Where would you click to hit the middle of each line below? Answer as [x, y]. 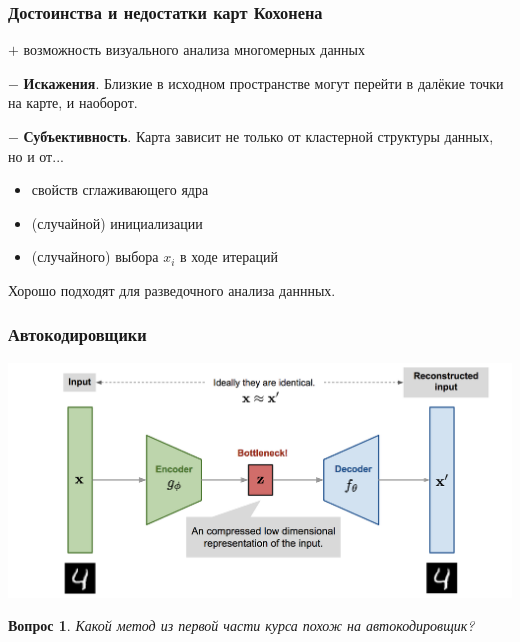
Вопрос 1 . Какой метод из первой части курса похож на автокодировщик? [241, 625]
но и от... [36, 155]
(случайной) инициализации [117, 222]
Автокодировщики [77, 334]
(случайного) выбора [95, 256]
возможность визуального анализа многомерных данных [194, 49]
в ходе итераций [229, 256]
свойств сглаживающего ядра [120, 189]
